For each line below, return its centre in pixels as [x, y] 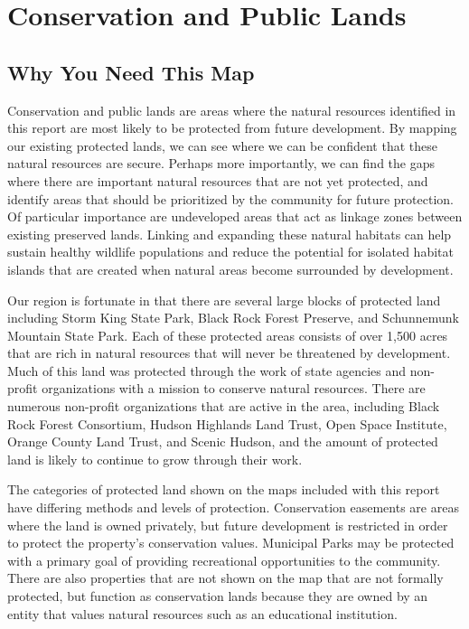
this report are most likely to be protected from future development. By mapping [232, 128]
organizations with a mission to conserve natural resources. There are [234, 388]
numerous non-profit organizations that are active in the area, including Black [224, 406]
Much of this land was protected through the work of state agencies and [207, 370]
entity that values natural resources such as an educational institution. [202, 613]
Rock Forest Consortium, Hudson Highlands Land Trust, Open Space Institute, [227, 423]
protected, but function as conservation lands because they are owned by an [218, 596]
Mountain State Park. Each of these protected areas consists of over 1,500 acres [228, 335]
